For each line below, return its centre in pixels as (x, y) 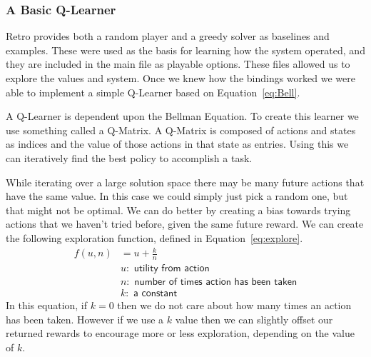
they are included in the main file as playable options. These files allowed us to (178, 64)
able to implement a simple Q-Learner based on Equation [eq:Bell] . (153, 92)
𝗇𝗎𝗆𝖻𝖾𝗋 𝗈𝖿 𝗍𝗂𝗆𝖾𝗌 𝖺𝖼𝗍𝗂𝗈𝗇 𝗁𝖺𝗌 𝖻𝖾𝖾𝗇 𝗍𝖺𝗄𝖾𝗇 (216, 282)
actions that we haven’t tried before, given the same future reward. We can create (185, 224)
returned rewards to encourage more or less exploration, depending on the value (180, 333)
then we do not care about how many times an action (234, 305)
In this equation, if (47, 305)
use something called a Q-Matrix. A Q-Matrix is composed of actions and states (181, 130)
